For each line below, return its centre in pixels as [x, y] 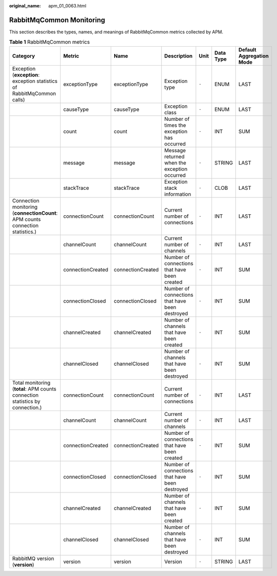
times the [175, 125]
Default [247, 50]
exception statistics [35, 81]
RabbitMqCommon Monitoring [57, 20]
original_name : [25, 6]
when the [175, 163]
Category [24, 56]
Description [178, 56]
